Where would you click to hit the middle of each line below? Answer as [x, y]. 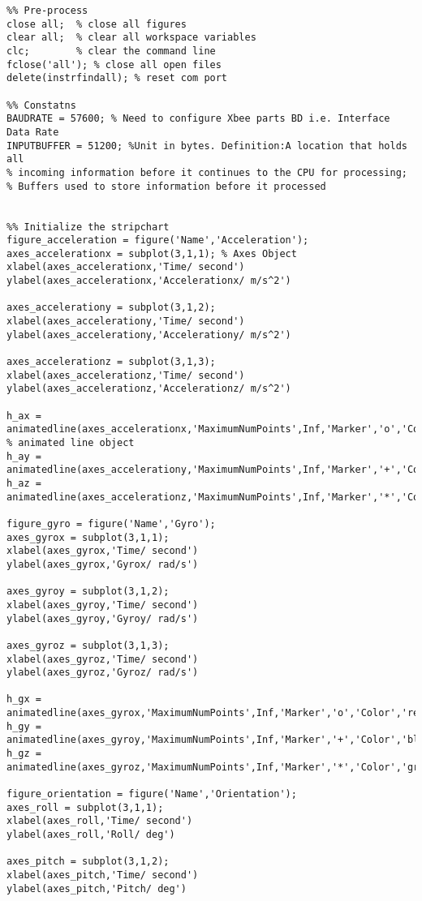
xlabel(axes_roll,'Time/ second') [100, 821]
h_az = [24, 483]
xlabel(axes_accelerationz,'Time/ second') [126, 375]
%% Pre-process [47, 11]
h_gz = [24, 754]
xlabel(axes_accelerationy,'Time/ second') [126, 322]
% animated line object [71, 443]
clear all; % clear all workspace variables [131, 38]
